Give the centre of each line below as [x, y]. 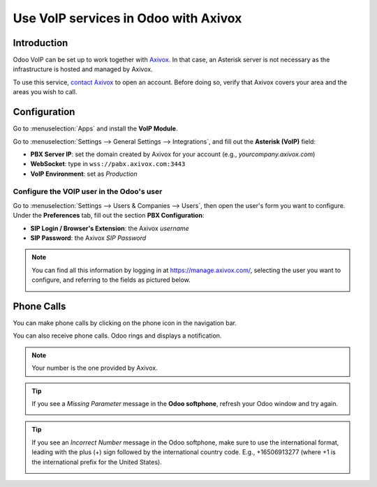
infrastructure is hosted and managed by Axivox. [83, 69]
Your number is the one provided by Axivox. [95, 368]
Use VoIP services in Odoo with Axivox [127, 18]
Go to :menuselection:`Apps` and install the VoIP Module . [95, 128]
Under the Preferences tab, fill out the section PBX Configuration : [109, 216]
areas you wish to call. [45, 92]
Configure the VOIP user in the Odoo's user [88, 192]
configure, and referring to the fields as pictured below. [111, 280]
